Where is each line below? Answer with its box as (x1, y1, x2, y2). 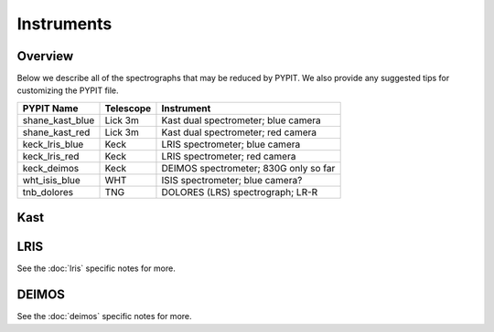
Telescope (104, 101, 152, 114)
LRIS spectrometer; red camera (161, 150, 296, 162)
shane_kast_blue (22, 114, 95, 127)
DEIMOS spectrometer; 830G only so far (161, 161, 336, 174)
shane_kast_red (22, 126, 91, 139)
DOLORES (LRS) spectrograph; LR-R (161, 185, 318, 198)
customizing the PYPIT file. (16, 85, 119, 96)
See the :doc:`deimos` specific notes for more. (16, 311, 192, 322)
